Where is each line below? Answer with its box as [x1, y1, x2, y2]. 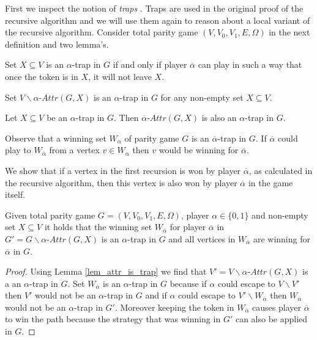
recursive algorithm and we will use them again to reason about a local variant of [5, 13, 310, 26]
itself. [5, 188, 26, 201]
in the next [269, 26, 310, 38]
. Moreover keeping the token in [114, 300, 234, 313]
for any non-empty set [160, 90, 244, 103]
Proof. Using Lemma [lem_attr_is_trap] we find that [5, 265, 207, 278]
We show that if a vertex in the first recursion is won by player [5, 164, 241, 176]
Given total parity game [5, 208, 95, 221]
